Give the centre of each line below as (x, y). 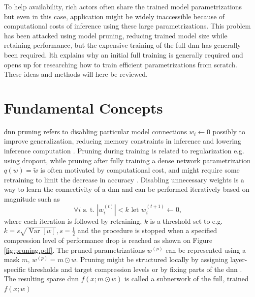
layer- (239, 259)
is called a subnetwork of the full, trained (186, 279)
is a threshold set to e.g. (186, 221)
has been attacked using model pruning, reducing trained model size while (116, 35)
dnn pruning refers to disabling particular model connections (96, 131)
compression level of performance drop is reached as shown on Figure (108, 240)
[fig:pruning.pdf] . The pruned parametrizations (75, 250)
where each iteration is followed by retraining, (73, 221)
